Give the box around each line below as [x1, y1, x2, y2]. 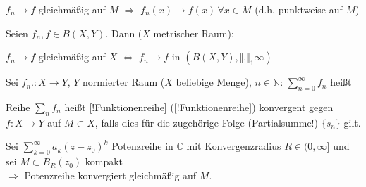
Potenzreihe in [111, 138, 173, 153]
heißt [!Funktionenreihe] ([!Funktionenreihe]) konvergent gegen [64, 99, 334, 114]
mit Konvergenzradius [186, 138, 281, 153]
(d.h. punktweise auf [255, 2, 343, 16]
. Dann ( [105, 25, 142, 40]
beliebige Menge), [176, 75, 252, 89]
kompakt [85, 154, 123, 169]
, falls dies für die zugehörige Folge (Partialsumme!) [94, 115, 318, 129]
